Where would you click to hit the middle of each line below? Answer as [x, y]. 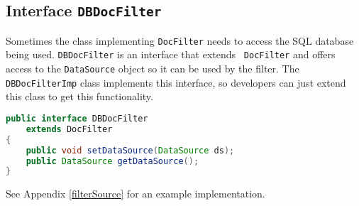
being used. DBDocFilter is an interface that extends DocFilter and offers [171, 54]
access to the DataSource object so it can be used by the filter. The [153, 69]
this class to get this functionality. [79, 96]
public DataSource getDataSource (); [112, 161]
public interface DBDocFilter [77, 119]
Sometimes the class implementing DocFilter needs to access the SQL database [180, 40]
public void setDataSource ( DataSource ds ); [130, 150]
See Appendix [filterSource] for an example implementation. [136, 194]
